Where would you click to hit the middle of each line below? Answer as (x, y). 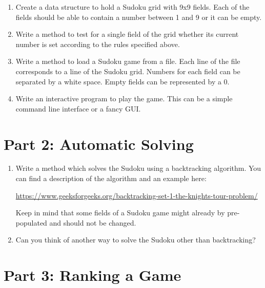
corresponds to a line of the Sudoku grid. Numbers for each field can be (128, 71)
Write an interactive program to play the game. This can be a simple (124, 98)
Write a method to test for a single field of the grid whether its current (127, 34)
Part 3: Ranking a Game (93, 275)
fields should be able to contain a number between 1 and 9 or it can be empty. (139, 17)
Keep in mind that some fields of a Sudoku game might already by (120, 213)
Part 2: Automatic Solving (99, 143)
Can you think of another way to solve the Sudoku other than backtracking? (136, 240)
